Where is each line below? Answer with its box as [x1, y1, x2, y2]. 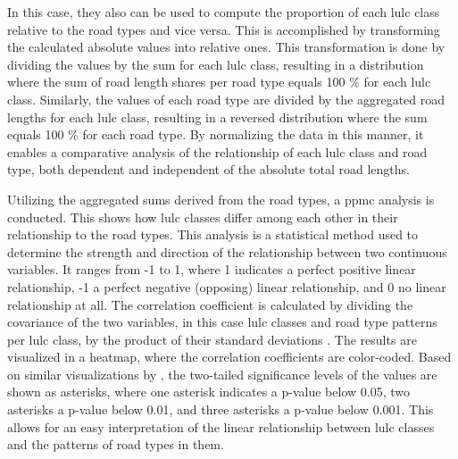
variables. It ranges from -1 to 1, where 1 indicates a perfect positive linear [7, 260, 416, 279]
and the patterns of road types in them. [7, 435, 224, 454]
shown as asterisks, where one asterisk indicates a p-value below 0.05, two [7, 382, 410, 401]
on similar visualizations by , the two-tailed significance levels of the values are [7, 364, 437, 383]
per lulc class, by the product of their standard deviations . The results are [7, 330, 417, 348]
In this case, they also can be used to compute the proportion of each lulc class [7, 3, 440, 21]
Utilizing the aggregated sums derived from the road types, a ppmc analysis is [7, 189, 435, 208]
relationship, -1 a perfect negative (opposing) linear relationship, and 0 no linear [7, 277, 446, 296]
